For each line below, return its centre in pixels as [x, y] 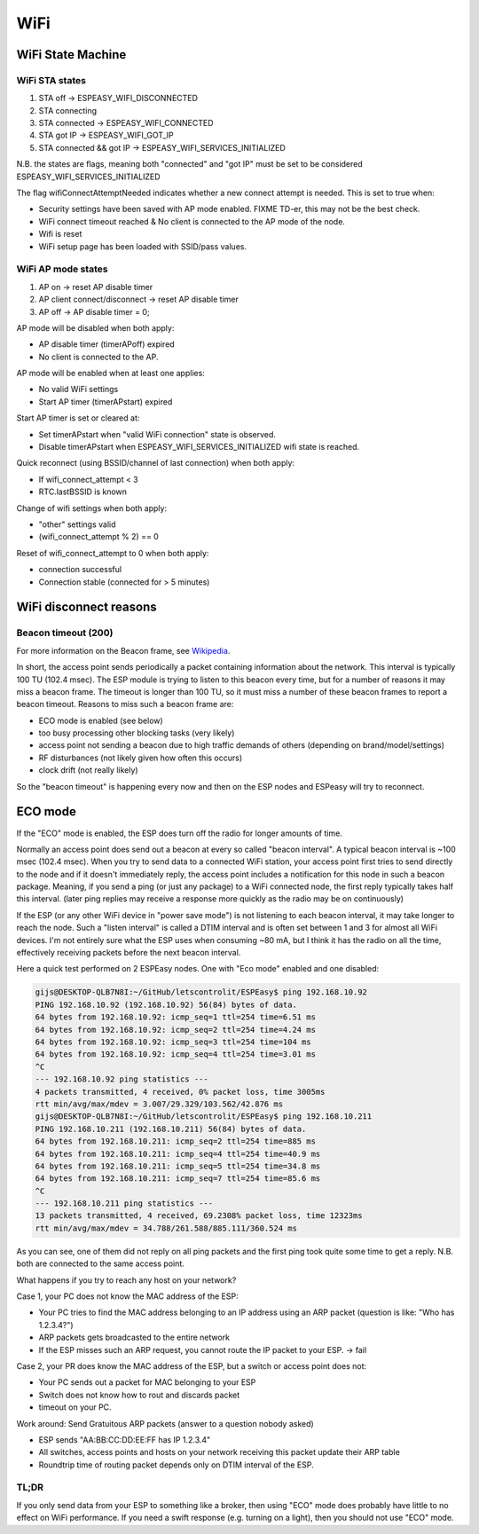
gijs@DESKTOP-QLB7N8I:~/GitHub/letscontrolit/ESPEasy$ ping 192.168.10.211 [204, 1117]
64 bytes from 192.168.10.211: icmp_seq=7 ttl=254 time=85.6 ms [178, 1179]
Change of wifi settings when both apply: [92, 508]
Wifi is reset [60, 234]
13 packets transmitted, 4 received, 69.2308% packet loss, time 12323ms [199, 1216]
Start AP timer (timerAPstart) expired [106, 401]
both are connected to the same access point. [101, 1263]
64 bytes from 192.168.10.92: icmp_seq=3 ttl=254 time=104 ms [173, 1042]
